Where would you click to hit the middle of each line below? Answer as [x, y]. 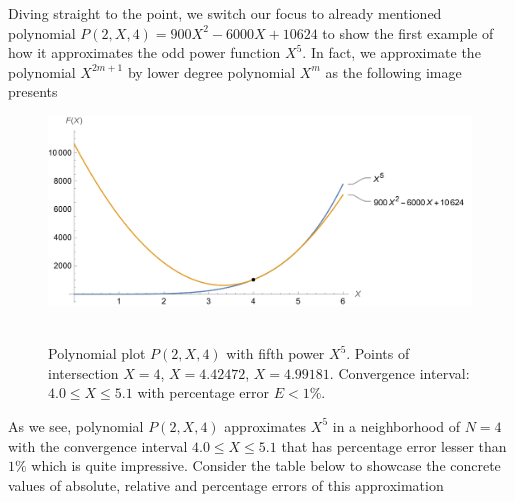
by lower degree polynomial [211, 71]
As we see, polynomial [76, 425]
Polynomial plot [97, 353]
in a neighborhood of [396, 425]
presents [33, 91]
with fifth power [275, 353]
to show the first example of [408, 32]
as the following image [393, 71]
